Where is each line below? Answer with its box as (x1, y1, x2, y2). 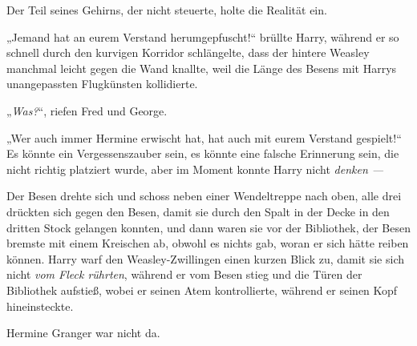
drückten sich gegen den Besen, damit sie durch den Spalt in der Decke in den (6, 203, 390, 219)
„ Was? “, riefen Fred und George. (6, 102, 168, 119)
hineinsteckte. (6, 297, 74, 314)
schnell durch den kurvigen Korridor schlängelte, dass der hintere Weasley (6, 44, 370, 61)
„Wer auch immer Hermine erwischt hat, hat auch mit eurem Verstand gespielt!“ (6, 129, 402, 146)
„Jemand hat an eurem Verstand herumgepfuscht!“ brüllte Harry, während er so (6, 28, 399, 45)
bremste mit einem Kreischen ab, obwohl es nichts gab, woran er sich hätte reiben (6, 235, 409, 251)
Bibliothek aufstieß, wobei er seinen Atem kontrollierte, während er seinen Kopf (6, 281, 398, 298)
